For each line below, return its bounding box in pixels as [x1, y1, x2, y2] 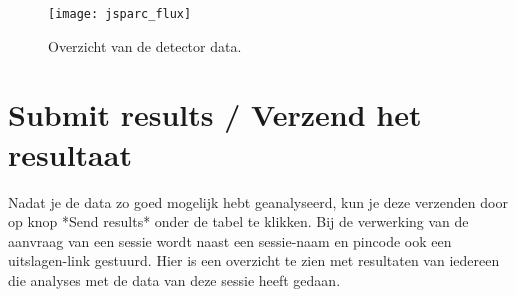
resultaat [8, 133, 132, 174]
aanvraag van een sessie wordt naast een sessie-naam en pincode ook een [8, 230, 452, 251]
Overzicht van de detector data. [48, 35, 242, 56]
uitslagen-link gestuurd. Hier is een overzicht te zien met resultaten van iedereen [8, 250, 500, 271]
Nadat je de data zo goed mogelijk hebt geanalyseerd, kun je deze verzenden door [8, 191, 508, 212]
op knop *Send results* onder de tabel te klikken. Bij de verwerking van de [8, 211, 469, 232]
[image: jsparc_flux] [48, 7, 192, 21]
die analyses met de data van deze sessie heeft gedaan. [8, 269, 341, 290]
